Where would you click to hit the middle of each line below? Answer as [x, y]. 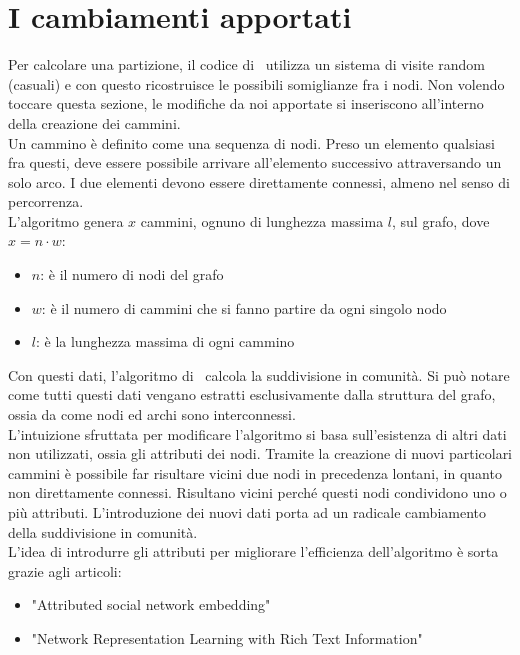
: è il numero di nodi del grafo [132, 274]
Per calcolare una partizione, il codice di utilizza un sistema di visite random [246, 64]
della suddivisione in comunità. [103, 531]
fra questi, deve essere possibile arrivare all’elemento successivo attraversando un [255, 162]
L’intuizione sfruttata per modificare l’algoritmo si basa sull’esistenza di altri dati [257, 433]
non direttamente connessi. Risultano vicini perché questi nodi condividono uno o [257, 492]
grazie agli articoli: [65, 570]
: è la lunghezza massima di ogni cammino [165, 341]
